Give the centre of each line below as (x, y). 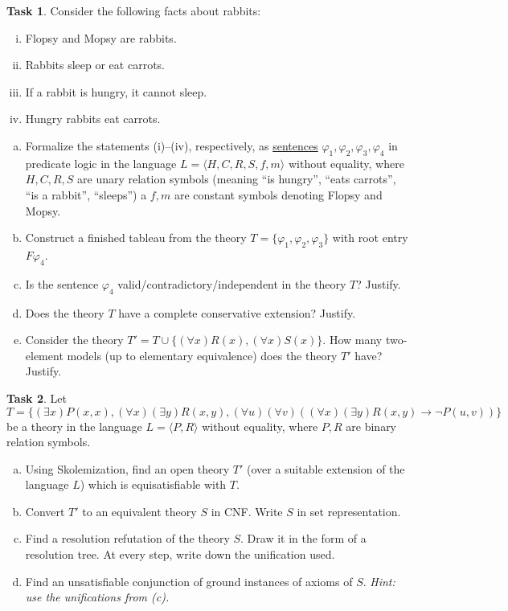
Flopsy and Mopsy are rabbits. (101, 37)
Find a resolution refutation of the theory (127, 538)
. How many (352, 340)
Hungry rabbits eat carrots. (93, 119)
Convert (45, 511)
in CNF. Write (247, 511)
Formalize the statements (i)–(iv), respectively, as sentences (172, 145)
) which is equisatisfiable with (153, 484)
